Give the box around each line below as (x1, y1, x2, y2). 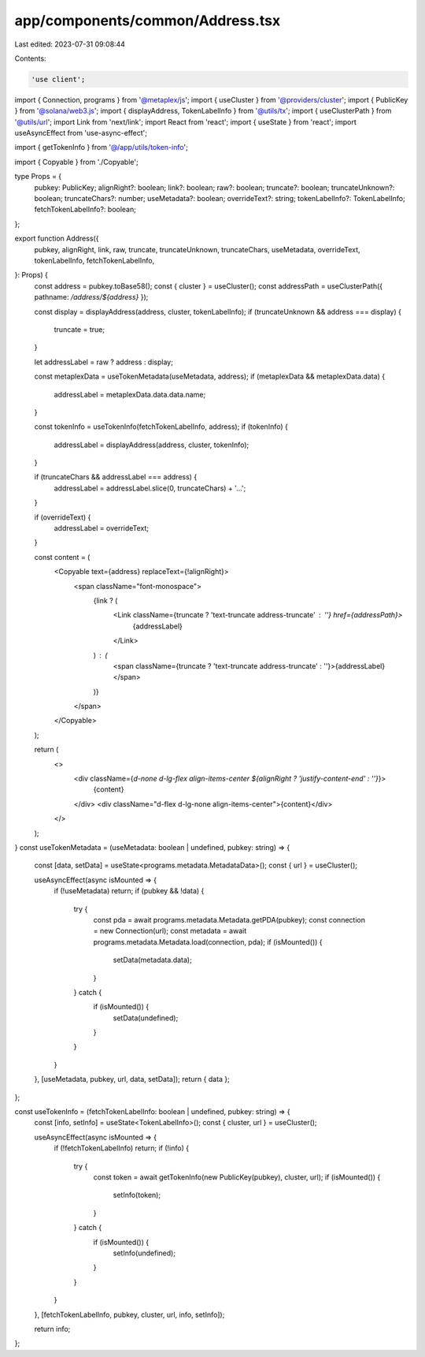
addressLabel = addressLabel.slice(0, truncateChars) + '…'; (54, 483, 246, 493)
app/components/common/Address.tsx (14, 12, 281, 29)
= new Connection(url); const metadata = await (93, 926, 247, 936)
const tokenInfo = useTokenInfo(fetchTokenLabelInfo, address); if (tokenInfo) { (34, 422, 289, 431)
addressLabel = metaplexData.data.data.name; (54, 390, 206, 399)
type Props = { (14, 172, 62, 181)
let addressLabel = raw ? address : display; (34, 357, 173, 367)
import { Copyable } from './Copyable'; (14, 157, 139, 166)
